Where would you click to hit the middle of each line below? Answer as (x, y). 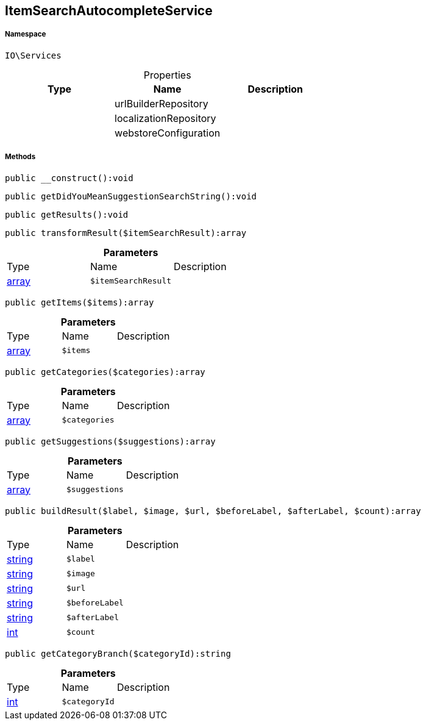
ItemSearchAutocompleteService (109, 11)
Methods (20, 157)
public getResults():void (67, 214)
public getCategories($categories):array (105, 372)
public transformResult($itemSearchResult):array (126, 233)
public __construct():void (69, 178)
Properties (167, 75)
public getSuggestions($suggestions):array (110, 441)
